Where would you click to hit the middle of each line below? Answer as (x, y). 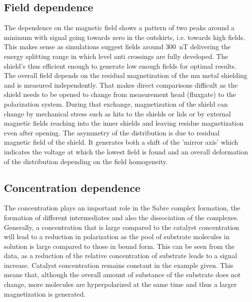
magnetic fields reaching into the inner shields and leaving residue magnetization (124, 123)
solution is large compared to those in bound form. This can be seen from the (119, 246)
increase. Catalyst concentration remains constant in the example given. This (119, 265)
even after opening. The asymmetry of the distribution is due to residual (112, 132)
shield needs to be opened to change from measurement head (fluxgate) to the (120, 94)
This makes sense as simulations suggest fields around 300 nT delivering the (118, 47)
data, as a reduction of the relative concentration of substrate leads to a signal (121, 255)
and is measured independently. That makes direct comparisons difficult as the (121, 85)
